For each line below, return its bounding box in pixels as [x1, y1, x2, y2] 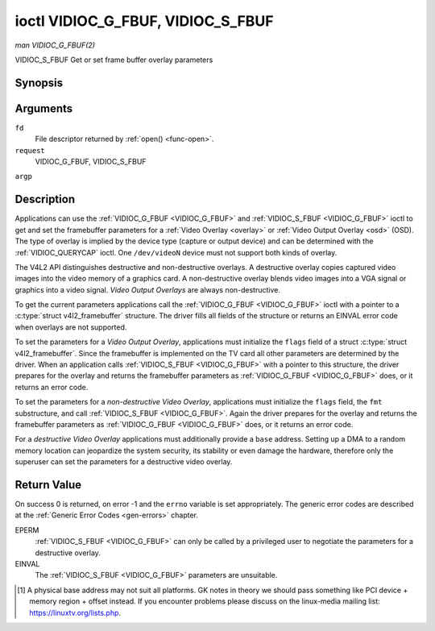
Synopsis [14, 76, 64, 89]
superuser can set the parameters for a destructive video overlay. [14, 457, 233, 467]
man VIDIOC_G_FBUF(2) [14, 40, 96, 50]
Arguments [14, 102, 73, 115]
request [14, 146, 46, 155]
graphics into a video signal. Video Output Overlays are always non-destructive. [14, 284, 281, 294]
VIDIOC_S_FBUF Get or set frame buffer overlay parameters [14, 55, 213, 64]
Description [14, 193, 76, 206]
